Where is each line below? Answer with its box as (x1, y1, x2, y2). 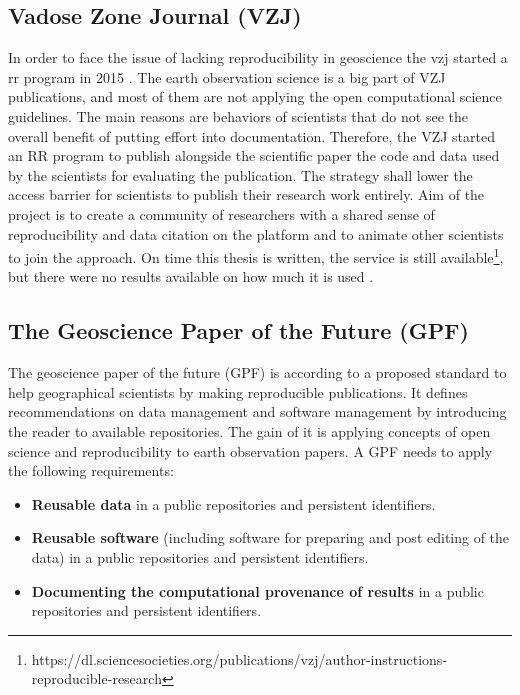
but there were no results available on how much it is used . (8, 266, 374, 287)
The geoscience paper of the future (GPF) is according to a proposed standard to (8, 362, 507, 383)
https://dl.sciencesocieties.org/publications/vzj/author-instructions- (31, 648, 448, 669)
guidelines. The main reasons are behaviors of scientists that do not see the (8, 105, 468, 126)
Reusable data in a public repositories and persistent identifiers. (31, 493, 436, 514)
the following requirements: (8, 460, 174, 481)
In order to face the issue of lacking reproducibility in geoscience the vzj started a (8, 47, 508, 68)
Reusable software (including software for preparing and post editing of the (31, 527, 510, 548)
